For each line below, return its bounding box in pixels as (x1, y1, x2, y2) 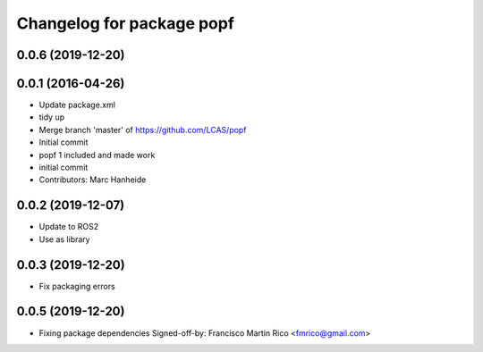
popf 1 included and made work (38, 149, 156, 160)
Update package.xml (38, 99, 116, 111)
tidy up (38, 112, 65, 122)
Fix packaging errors (38, 281, 115, 291)
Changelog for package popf (16, 13, 234, 33)
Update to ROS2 (38, 222, 98, 232)
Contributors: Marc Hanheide (38, 174, 147, 185)
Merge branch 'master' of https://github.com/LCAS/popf (38, 124, 247, 135)
